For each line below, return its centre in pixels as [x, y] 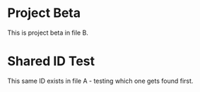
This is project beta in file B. [48, 33]
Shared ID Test [51, 61]
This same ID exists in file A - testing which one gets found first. [100, 81]
